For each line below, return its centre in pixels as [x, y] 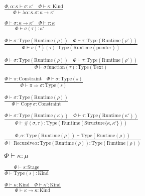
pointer [104, 48]
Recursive [24, 143]
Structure [95, 123]
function [56, 67]
